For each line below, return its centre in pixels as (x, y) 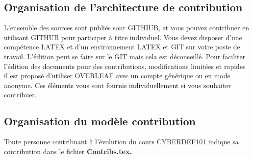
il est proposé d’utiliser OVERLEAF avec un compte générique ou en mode (117, 76)
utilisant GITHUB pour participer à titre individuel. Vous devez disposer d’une (123, 37)
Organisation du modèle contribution (100, 121)
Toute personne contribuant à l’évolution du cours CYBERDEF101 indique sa (121, 142)
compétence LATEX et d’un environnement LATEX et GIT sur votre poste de (122, 47)
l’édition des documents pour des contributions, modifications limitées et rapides (125, 66)
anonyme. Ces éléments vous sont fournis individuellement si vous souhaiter (118, 85)
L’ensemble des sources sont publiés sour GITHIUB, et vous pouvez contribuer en (127, 28)
